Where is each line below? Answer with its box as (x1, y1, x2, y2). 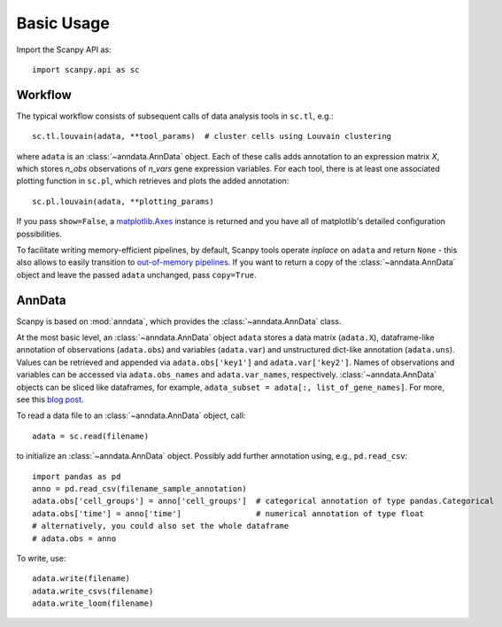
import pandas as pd (32, 471, 121, 482)
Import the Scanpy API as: (16, 44, 112, 55)
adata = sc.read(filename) (32, 430, 150, 441)
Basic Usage (16, 13, 110, 33)
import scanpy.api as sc (32, 65, 140, 74)
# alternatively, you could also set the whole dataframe (32, 521, 290, 531)
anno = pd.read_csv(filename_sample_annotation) (32, 484, 247, 493)
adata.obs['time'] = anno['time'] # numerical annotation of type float (32, 508, 425, 518)
